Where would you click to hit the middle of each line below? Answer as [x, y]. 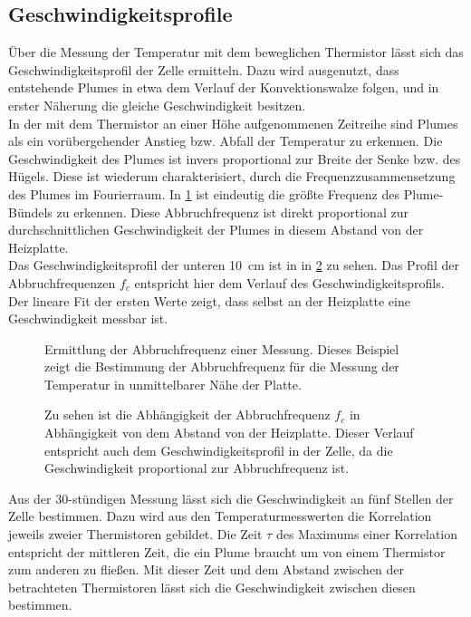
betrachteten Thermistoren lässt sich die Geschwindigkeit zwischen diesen [212, 587]
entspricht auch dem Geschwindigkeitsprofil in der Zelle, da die [219, 450]
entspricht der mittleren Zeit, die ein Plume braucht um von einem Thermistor [227, 551]
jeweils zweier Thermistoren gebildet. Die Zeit [135, 534]
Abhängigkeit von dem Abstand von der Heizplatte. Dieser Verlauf [229, 433]
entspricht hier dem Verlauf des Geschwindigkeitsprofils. [289, 282]
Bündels [30, 212]
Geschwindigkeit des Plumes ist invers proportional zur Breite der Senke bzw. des [235, 158]
